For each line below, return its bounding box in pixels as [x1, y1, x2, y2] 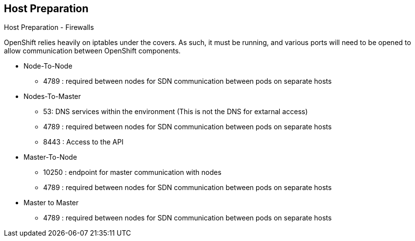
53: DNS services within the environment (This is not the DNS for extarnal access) [43, 107, 308, 116]
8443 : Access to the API [43, 138, 123, 146]
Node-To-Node [24, 62, 73, 71]
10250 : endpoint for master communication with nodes [43, 168, 221, 177]
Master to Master [24, 198, 79, 207]
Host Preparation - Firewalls [4, 23, 94, 32]
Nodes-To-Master [24, 92, 81, 101]
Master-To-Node [24, 153, 77, 162]
